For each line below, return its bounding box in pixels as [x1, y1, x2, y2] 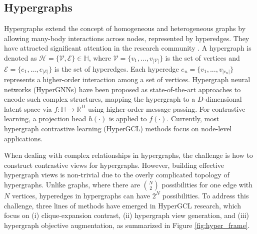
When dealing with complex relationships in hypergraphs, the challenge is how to [4, 150, 253, 160]
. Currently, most [166, 113, 219, 124]
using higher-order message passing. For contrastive [87, 103, 245, 114]
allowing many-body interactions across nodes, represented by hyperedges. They [4, 33, 249, 43]
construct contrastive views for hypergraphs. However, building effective [4, 159, 224, 170]
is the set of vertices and [165, 52, 240, 63]
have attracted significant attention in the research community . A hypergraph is [4, 43, 251, 53]
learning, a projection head [4, 113, 86, 124]
